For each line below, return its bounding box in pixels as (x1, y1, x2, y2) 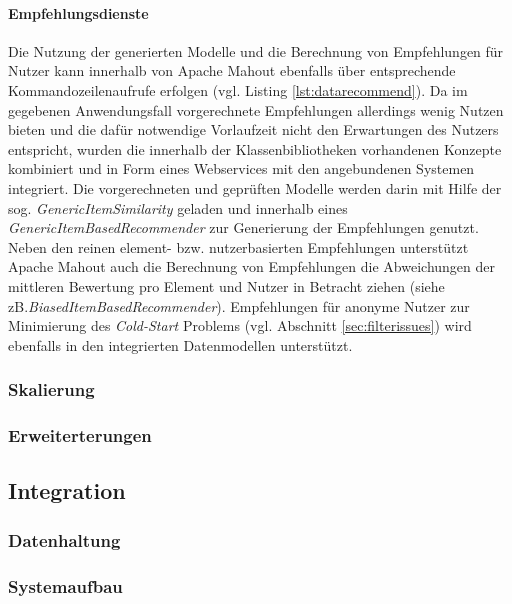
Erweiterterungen (8, 423, 152, 448)
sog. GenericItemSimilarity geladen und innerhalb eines (8, 197, 348, 218)
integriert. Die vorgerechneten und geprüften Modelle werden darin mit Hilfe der (8, 177, 502, 198)
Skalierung (8, 377, 95, 402)
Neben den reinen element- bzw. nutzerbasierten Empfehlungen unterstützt (8, 236, 469, 257)
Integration (8, 475, 126, 506)
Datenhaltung (8, 527, 121, 552)
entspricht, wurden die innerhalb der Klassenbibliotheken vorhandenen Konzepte (8, 138, 502, 159)
